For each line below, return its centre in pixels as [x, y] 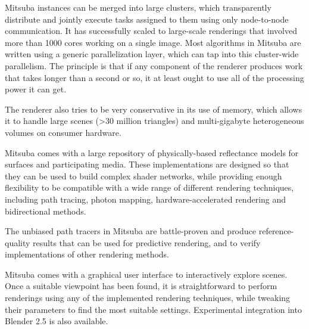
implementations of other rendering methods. [87, 254]
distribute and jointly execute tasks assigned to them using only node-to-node [147, 19]
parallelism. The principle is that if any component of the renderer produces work [154, 65]
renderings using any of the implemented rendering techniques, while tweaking [148, 298]
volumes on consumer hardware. [63, 132]
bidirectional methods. [46, 211]
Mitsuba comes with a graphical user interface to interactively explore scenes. [146, 274]
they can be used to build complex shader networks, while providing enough [143, 176]
